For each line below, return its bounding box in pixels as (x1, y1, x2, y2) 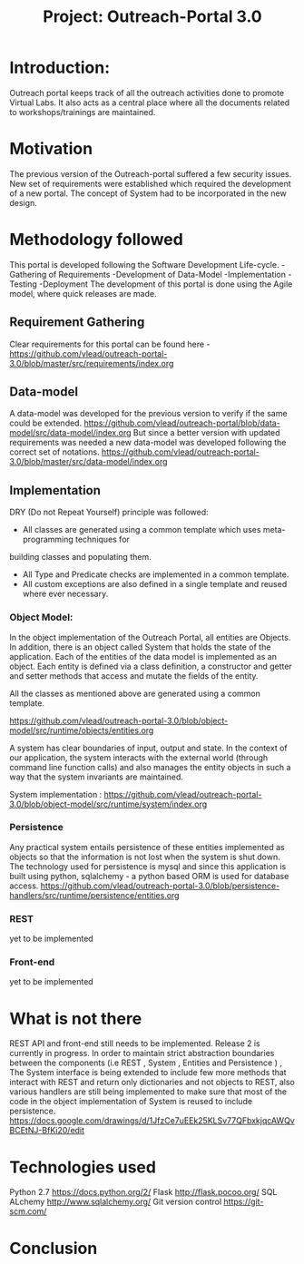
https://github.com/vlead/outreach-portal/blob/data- (83, 417, 281, 428)
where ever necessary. (22, 588, 109, 600)
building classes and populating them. (9, 552, 152, 563)
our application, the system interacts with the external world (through (9, 751, 269, 763)
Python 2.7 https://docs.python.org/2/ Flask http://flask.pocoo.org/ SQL (9, 1187, 278, 1198)
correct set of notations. (9, 446, 100, 457)
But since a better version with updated (132, 427, 280, 438)
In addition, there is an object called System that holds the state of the (9, 642, 271, 652)
